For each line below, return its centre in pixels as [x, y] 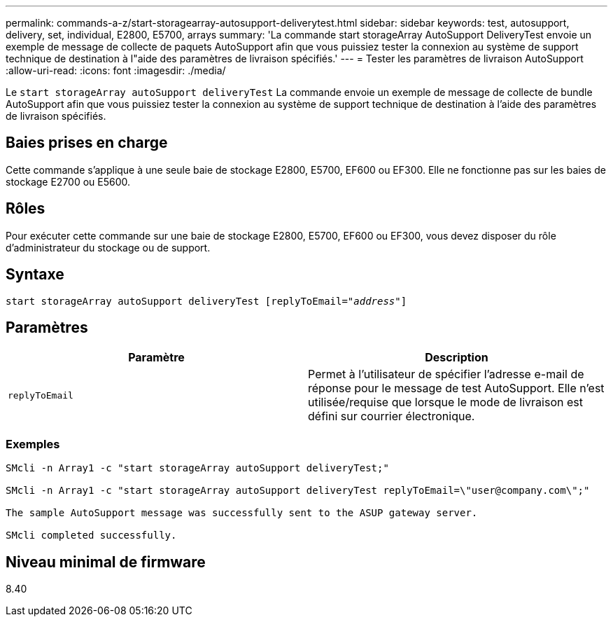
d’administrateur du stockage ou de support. [108, 247]
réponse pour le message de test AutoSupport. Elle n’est [456, 388]
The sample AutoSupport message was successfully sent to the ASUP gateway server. [242, 513]
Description [457, 358]
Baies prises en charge [87, 143]
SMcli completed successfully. [91, 535]
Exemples [33, 444]
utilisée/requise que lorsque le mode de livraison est [445, 402]
